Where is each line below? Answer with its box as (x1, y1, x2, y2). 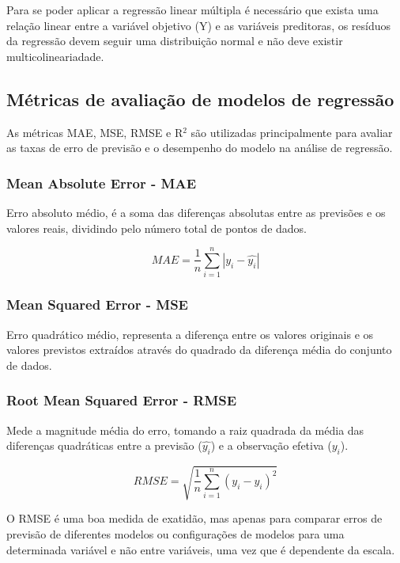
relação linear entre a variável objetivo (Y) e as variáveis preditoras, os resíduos (6, 17, 391, 33)
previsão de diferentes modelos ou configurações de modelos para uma (6, 526, 345, 542)
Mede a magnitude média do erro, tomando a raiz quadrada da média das (6, 421, 364, 438)
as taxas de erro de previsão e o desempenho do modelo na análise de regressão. (6, 139, 393, 156)
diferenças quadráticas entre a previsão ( (6, 437, 202, 454)
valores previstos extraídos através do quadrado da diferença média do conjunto (6, 341, 392, 358)
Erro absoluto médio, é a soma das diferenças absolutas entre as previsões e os (6, 204, 386, 220)
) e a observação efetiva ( (210, 437, 332, 454)
